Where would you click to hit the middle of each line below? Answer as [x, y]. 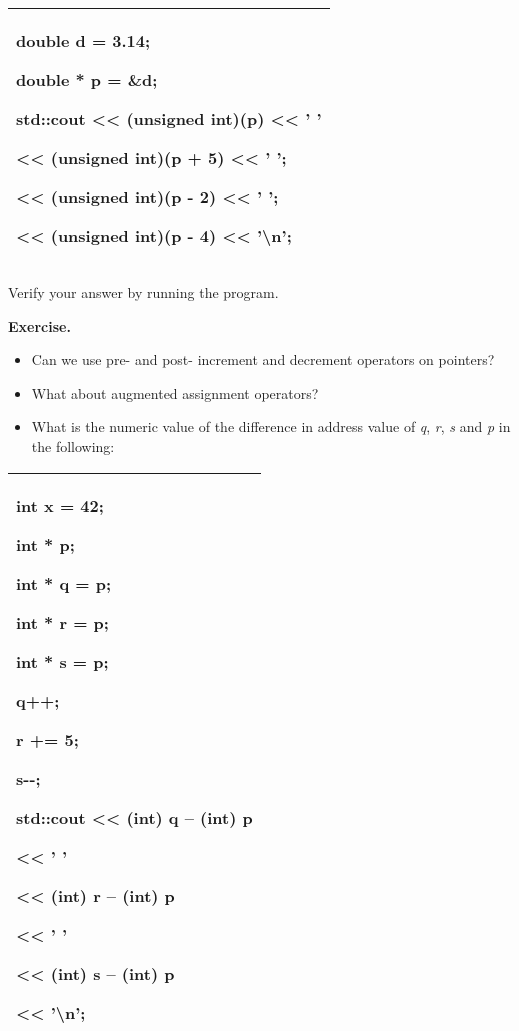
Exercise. [39, 325]
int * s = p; [62, 661]
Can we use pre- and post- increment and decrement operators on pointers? [263, 359]
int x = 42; [60, 505]
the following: [73, 445]
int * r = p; [62, 622]
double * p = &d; [87, 79]
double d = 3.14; [83, 40]
